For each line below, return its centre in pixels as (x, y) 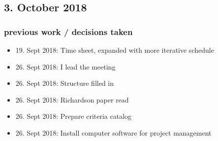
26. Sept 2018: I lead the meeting (65, 66)
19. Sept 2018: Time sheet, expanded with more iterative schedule (115, 50)
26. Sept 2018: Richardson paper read (72, 99)
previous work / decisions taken (68, 31)
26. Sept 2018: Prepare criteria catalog (74, 116)
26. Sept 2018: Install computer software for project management (113, 132)
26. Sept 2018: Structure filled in (65, 83)
